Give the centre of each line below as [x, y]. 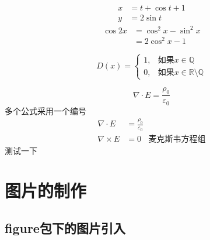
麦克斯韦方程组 [177, 139]
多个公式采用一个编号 [45, 110]
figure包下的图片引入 [65, 228]
